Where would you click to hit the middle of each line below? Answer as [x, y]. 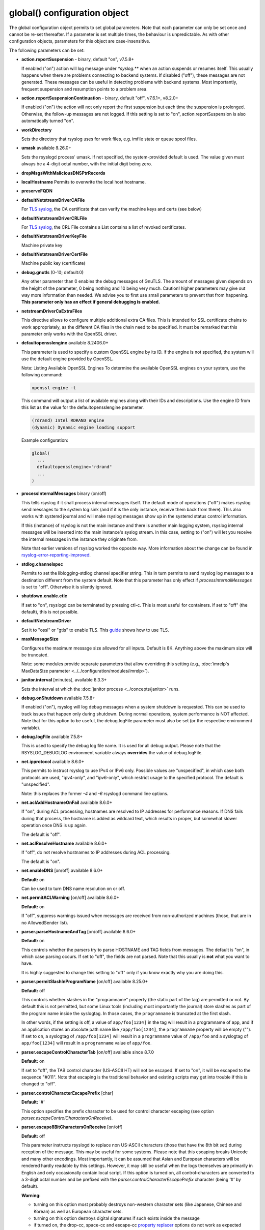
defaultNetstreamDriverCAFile [53, 200]
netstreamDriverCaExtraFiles [52, 311]
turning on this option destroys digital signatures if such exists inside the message [117, 1218]
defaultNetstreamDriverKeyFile [54, 236]
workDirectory [37, 130]
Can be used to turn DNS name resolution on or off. [73, 889]
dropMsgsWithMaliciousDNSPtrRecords [63, 173]
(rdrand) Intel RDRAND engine [68, 420]
